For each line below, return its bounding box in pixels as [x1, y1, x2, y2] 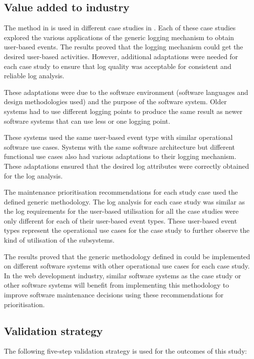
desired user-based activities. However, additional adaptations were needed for [4, 51, 238, 61]
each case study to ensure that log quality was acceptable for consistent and [4, 61, 231, 71]
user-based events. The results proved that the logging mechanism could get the [4, 42, 243, 52]
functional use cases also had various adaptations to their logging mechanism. [4, 151, 236, 161]
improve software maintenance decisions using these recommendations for [4, 290, 224, 300]
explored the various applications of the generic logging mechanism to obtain [4, 32, 234, 42]
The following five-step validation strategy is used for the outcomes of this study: [4, 346, 247, 356]
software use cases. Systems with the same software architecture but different [4, 141, 235, 152]
